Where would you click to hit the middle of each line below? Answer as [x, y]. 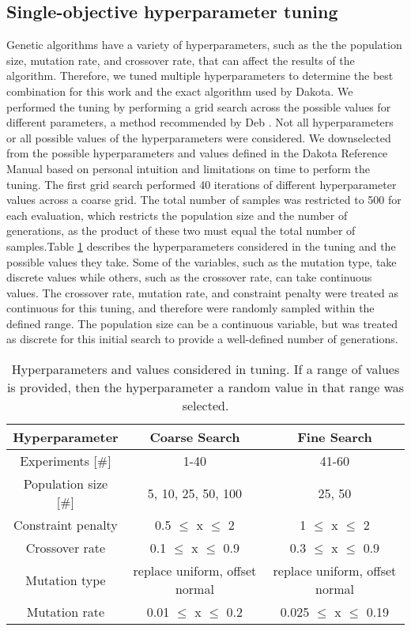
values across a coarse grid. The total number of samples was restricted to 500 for [204, 200]
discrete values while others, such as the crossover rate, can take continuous [189, 277]
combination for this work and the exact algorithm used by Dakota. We [180, 91]
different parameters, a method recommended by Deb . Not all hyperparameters [200, 122]
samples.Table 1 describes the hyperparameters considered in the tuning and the [201, 246]
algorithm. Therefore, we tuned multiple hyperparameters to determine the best [200, 76]
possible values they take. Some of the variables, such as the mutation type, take [202, 261]
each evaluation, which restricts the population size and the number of [177, 215]
